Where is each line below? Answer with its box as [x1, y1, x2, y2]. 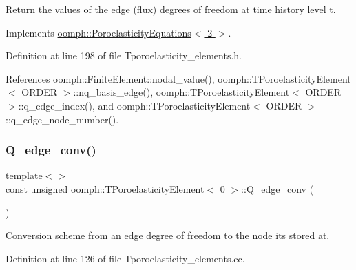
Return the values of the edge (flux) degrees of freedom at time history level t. [6, 2, 336, 16]
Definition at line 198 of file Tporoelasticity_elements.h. [6, 48, 242, 63]
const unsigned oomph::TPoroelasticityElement [6, 181, 205, 196]
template [6, 168, 43, 183]
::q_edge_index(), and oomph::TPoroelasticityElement [18, 98, 251, 112]
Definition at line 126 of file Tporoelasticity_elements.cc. [6, 251, 245, 265]
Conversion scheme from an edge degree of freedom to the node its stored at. [6, 228, 330, 242]
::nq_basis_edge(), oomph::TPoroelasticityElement [73, 85, 290, 99]
